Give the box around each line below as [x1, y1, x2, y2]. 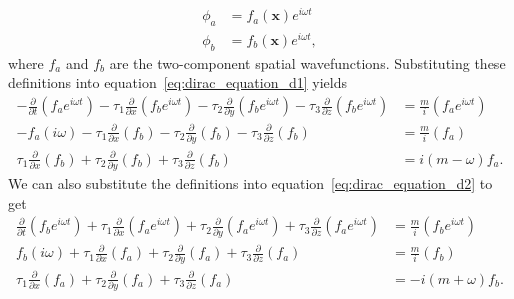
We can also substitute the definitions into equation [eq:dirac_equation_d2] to [8, 173, 493, 194]
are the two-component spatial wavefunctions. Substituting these [109, 52, 506, 73]
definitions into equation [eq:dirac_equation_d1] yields [8, 72, 347, 93]
